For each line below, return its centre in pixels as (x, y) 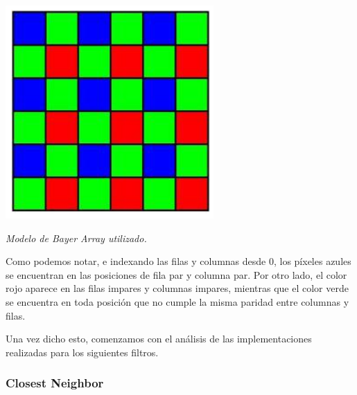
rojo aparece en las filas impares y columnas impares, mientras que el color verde (177, 288)
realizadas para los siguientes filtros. (82, 352)
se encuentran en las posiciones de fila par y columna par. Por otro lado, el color (176, 274)
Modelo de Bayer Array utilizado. (76, 238)
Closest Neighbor (55, 383)
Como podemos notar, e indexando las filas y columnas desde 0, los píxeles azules (178, 261)
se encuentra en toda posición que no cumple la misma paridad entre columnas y (177, 301)
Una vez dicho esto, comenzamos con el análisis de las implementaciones (159, 339)
